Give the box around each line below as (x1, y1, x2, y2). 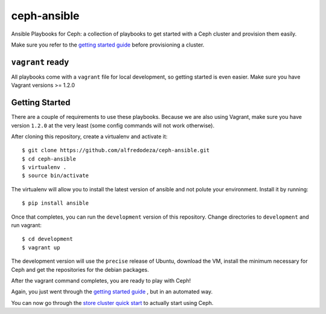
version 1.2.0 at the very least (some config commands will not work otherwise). (11, 121, 214, 129)
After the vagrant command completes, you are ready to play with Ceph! (11, 277, 191, 284)
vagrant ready (11, 57, 69, 67)
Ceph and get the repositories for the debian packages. (11, 266, 149, 273)
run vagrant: (11, 222, 42, 229)
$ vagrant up (22, 244, 60, 251)
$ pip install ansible (22, 200, 89, 207)
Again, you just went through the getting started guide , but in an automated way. (11, 288, 213, 295)
